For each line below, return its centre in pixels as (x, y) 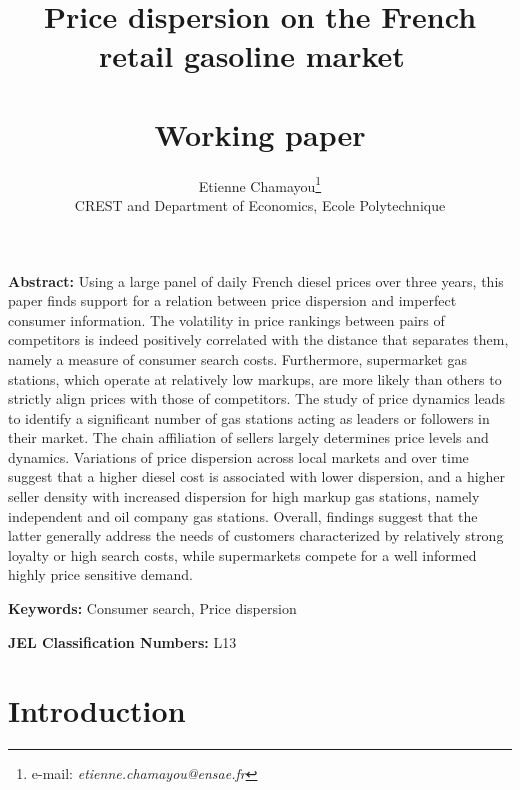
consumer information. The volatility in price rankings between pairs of (226, 319)
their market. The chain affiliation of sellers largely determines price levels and (248, 437)
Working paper (260, 133)
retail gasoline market (252, 55)
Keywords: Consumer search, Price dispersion (152, 608)
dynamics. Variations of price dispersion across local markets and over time (238, 456)
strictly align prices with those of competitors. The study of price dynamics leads (256, 398)
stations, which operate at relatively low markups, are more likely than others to (255, 378)
